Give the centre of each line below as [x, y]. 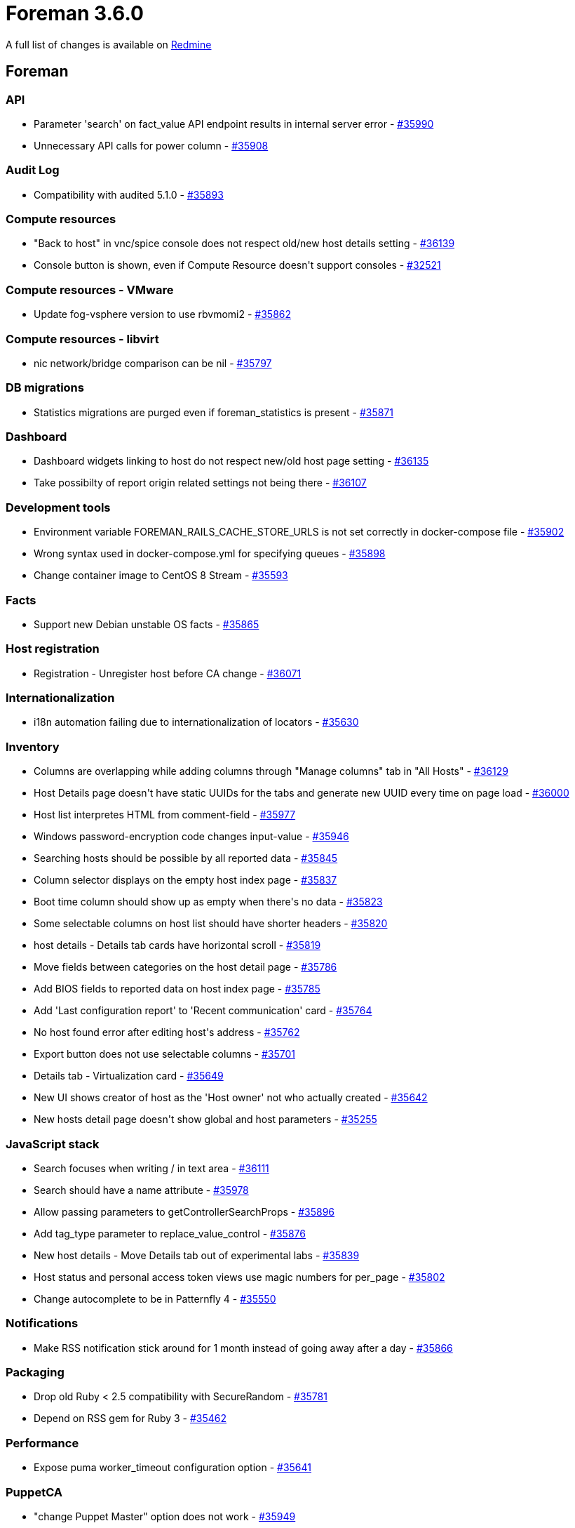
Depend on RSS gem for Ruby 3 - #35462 [130, 1419]
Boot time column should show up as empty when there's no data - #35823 [208, 902]
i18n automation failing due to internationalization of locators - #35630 [196, 722]
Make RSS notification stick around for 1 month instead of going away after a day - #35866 [243, 1348]
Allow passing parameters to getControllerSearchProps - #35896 [184, 1211]
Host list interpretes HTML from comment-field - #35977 [165, 815]
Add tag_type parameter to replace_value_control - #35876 [170, 1233]
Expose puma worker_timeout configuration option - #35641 [172, 1468]
